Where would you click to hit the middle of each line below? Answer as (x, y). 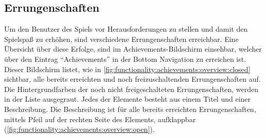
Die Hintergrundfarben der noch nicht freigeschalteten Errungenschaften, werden (131, 89)
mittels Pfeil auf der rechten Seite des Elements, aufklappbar (100, 119)
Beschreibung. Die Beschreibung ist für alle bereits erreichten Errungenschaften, (130, 109)
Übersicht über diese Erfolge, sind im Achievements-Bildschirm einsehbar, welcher (133, 49)
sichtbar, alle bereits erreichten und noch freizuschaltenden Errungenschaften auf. (132, 79)
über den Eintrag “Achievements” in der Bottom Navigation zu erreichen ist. (125, 59)
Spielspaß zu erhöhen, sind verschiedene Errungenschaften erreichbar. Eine (121, 39)
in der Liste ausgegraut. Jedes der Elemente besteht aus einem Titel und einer (128, 99)
